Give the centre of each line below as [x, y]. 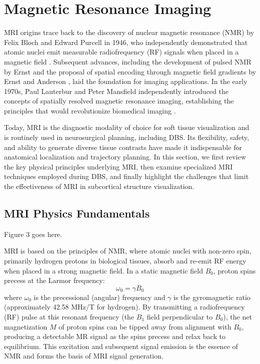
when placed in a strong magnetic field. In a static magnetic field [104, 270]
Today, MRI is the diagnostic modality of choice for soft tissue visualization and [127, 127]
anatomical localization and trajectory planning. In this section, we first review [125, 157]
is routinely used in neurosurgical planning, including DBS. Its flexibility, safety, [127, 137]
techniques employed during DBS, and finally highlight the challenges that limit [126, 176]
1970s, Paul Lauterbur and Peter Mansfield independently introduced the [116, 91]
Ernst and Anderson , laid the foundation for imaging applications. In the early [126, 81]
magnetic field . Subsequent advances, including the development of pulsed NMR [128, 61]
